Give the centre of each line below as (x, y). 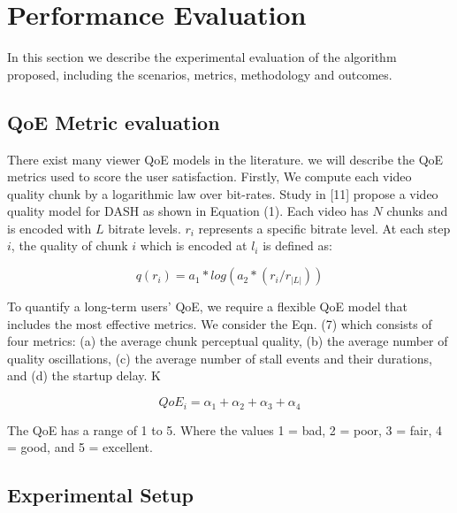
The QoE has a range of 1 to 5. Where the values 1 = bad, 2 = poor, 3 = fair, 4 (225, 429)
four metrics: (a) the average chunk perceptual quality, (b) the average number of (228, 341)
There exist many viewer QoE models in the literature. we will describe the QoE (225, 159)
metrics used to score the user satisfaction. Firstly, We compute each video (209, 176)
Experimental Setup (100, 495)
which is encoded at (194, 245)
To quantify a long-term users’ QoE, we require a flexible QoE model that (207, 306)
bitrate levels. (145, 228)
